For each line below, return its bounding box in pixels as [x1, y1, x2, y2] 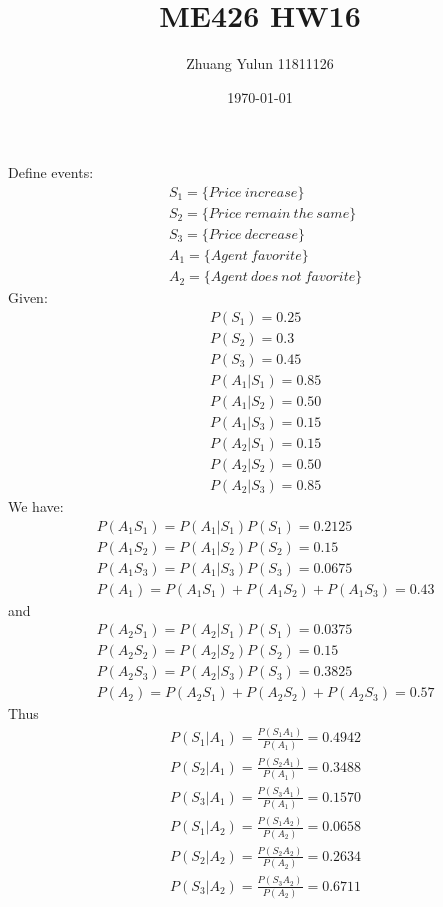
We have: [8, 495, 64, 516]
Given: [8, 287, 48, 308]
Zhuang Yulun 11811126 [186, 53, 334, 74]
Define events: [8, 162, 94, 183]
